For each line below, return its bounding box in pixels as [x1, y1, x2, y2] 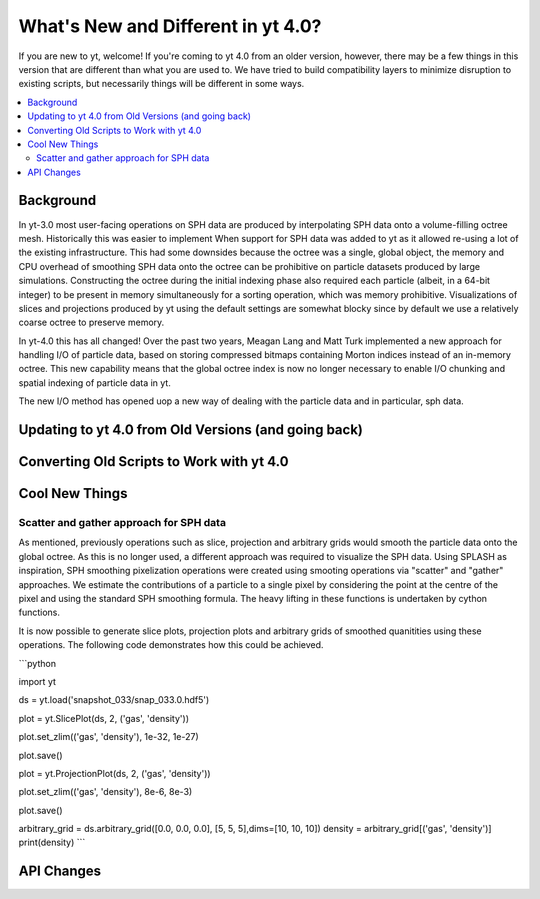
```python [18, 657, 57, 669]
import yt [18, 675, 57, 687]
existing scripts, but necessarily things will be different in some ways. [18, 78, 305, 90]
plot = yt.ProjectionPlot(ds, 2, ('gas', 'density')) [18, 767, 211, 779]
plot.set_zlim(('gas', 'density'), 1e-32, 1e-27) [18, 731, 199, 743]
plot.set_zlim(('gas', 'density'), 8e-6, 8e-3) [18, 786, 193, 798]
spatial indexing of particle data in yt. [18, 376, 172, 389]
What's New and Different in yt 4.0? [18, 15, 322, 37]
